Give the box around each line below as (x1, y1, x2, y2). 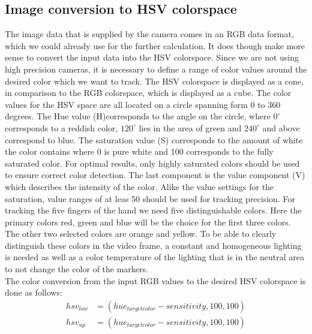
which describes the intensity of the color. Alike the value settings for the (5, 180, 274, 192)
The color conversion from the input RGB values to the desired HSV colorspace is (5, 274, 306, 287)
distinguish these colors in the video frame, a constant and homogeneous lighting (5, 239, 302, 251)
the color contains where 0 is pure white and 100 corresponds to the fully (5, 145, 274, 158)
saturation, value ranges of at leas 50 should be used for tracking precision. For (5, 192, 295, 204)
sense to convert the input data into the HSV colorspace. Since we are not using (5, 51, 299, 64)
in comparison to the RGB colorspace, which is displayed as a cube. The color (5, 86, 292, 99)
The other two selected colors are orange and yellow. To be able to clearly (5, 227, 277, 240)
